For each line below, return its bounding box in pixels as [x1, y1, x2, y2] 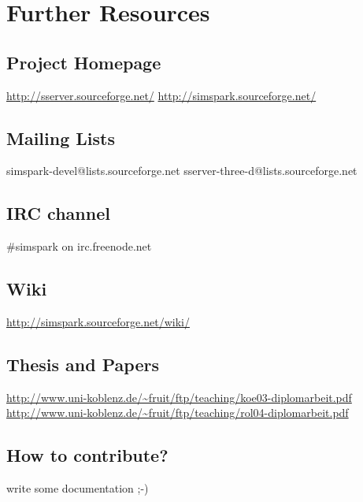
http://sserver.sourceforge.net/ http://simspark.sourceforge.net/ [6, 87, 317, 103]
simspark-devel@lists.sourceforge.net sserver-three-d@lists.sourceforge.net [6, 162, 357, 179]
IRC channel [6, 201, 110, 225]
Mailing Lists [6, 125, 115, 150]
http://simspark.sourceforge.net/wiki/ [6, 313, 190, 329]
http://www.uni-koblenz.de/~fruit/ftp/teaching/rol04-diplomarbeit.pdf [6, 404, 349, 421]
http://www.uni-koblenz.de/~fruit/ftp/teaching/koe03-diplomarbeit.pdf [6, 389, 352, 405]
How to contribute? [6, 443, 169, 467]
